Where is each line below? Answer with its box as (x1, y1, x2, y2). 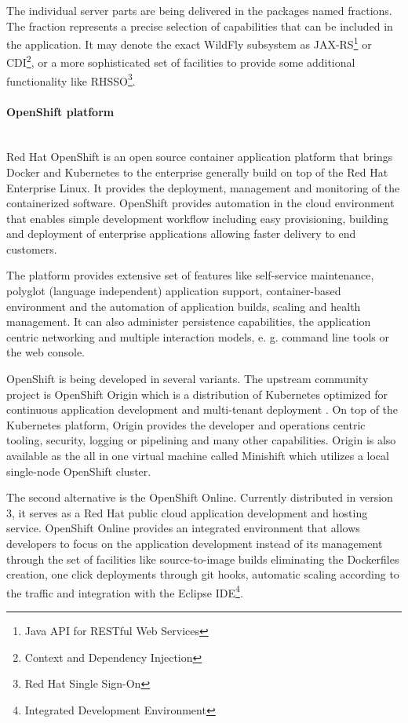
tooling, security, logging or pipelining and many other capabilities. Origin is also (6, 432, 396, 448)
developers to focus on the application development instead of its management (6, 535, 383, 551)
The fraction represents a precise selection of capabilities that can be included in (6, 17, 393, 34)
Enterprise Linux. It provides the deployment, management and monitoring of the (6, 179, 400, 195)
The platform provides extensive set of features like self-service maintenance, (6, 267, 374, 283)
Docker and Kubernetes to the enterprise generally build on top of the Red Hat (6, 163, 388, 180)
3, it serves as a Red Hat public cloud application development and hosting (6, 504, 368, 520)
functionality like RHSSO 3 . (6, 70, 136, 89)
